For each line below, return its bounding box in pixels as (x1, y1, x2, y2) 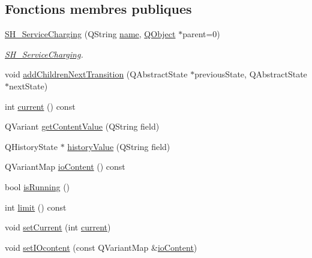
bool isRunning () (5, 180, 70, 193)
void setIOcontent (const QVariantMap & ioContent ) (5, 241, 197, 253)
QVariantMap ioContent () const (5, 160, 125, 173)
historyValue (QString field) (67, 140, 170, 152)
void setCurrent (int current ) (5, 221, 111, 233)
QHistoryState (5, 140, 58, 152)
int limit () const (5, 200, 67, 213)
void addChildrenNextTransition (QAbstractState (5, 68, 188, 80)
